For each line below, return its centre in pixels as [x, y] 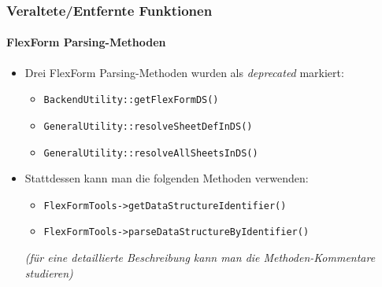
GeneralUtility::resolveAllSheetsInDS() [151, 153]
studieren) [49, 272]
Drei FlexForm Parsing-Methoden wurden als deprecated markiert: [184, 72]
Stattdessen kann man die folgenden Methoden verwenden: [167, 178]
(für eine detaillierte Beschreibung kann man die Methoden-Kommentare [200, 258]
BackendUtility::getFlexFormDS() [131, 100]
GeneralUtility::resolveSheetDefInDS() [148, 126]
